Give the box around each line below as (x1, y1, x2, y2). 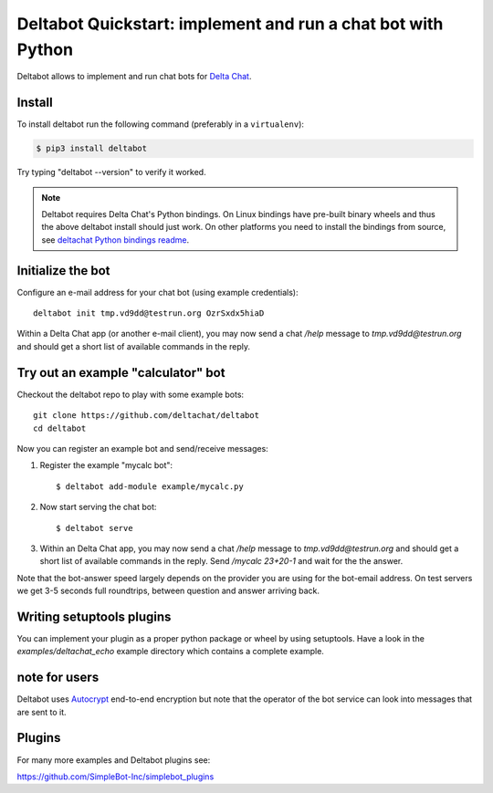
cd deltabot (33, 423, 87, 433)
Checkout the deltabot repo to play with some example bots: (16, 389, 245, 400)
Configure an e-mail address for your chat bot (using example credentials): (16, 287, 299, 297)
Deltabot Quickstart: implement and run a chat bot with (16, 14, 444, 34)
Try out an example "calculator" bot (16, 365, 226, 381)
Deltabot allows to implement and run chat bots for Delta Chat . (16, 71, 252, 82)
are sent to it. (16, 706, 68, 717)
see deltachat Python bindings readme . (41, 234, 190, 245)
